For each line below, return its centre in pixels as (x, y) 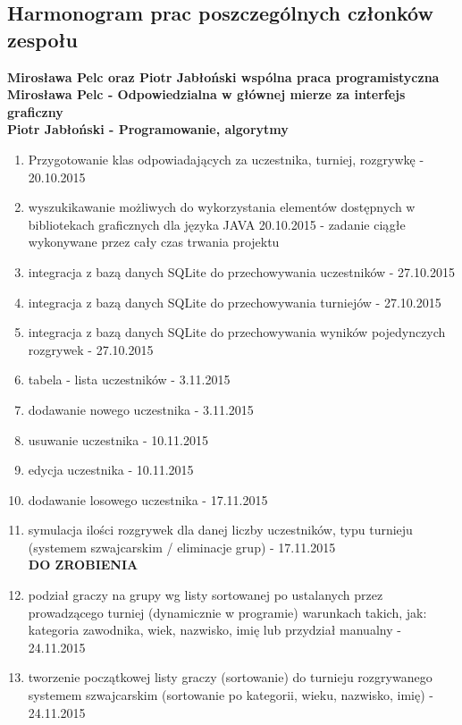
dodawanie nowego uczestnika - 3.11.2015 (141, 409)
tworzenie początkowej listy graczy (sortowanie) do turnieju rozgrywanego (230, 677)
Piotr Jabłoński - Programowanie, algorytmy (148, 129)
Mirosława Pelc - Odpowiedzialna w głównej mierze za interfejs (206, 94)
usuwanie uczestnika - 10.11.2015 (118, 439)
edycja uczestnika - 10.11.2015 (111, 470)
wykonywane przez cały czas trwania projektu (154, 242)
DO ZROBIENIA (83, 565)
